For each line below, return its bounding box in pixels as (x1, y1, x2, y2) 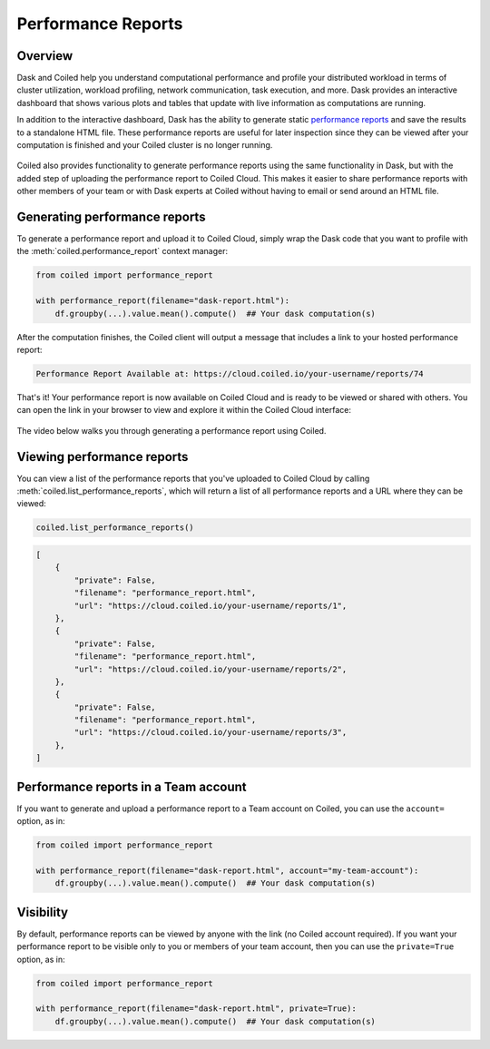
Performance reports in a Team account (16, 779, 247, 794)
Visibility (16, 904, 68, 920)
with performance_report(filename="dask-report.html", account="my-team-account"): (35, 865, 419, 876)
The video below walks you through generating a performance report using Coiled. (16, 425, 327, 436)
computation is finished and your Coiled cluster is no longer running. (16, 140, 273, 151)
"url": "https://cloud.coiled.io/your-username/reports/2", (73, 663, 348, 674)
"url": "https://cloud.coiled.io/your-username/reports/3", (73, 727, 348, 738)
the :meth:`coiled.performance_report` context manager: (16, 246, 229, 257)
